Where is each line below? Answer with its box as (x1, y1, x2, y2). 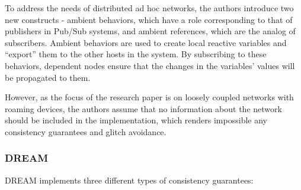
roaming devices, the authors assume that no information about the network (5, 102, 282, 114)
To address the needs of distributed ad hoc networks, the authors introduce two (5, 2, 294, 14)
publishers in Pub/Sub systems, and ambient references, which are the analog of (5, 25, 296, 37)
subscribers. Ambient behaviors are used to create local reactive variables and (5, 36, 287, 48)
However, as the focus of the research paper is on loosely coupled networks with (5, 91, 294, 103)
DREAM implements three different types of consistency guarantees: (5, 173, 254, 186)
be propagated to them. (5, 71, 91, 83)
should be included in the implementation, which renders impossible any (5, 114, 267, 126)
